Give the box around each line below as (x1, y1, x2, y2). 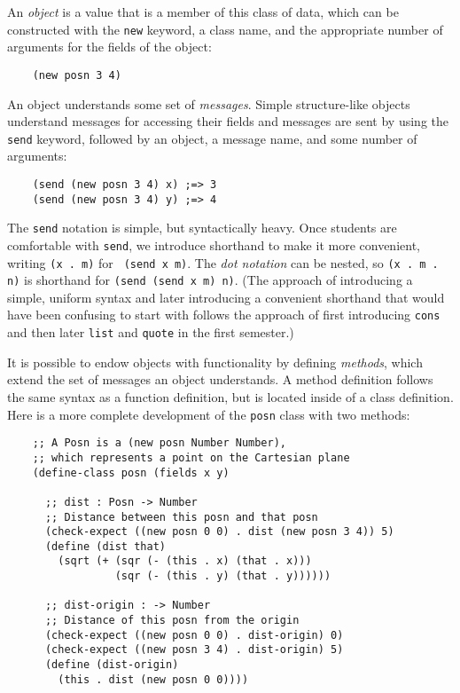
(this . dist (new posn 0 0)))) (58, 673, 249, 686)
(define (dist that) (44, 539, 166, 553)
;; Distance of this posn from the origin (44, 614, 300, 627)
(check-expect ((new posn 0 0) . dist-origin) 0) (44, 628, 344, 642)
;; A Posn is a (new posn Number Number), (32, 437, 286, 450)
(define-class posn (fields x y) (32, 466, 230, 479)
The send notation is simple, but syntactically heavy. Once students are (7, 218, 397, 237)
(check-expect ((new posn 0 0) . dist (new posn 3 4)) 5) (44, 525, 394, 539)
